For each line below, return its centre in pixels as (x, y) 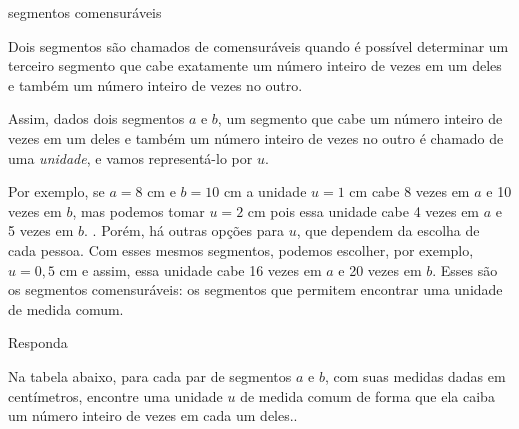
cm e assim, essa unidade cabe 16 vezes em (190, 269)
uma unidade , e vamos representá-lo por (130, 157)
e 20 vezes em (380, 269)
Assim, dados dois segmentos (96, 118)
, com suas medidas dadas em (415, 375)
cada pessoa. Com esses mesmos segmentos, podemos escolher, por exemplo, (241, 249)
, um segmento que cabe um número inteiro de (360, 118)
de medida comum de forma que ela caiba (367, 395)
